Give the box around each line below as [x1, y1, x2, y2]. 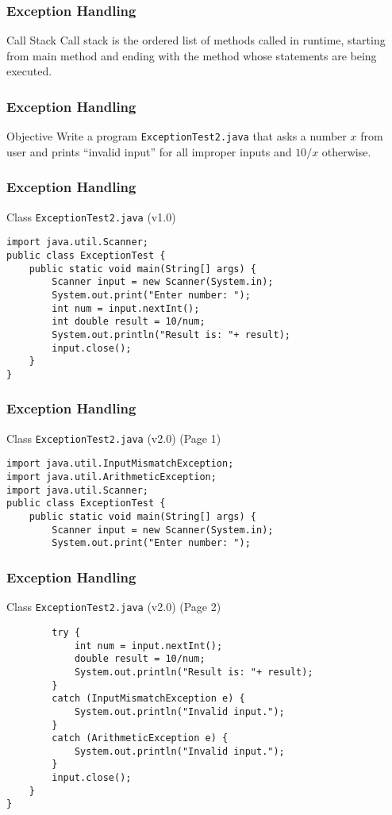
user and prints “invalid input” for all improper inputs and [6, 143, 292, 160]
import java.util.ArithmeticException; [6, 471, 217, 483]
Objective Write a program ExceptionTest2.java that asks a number [6, 128, 347, 144]
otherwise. [321, 143, 371, 160]
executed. [6, 63, 52, 79]
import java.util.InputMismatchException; [6, 458, 234, 470]
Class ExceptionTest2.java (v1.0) [6, 208, 176, 225]
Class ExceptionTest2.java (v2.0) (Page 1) [6, 429, 221, 446]
